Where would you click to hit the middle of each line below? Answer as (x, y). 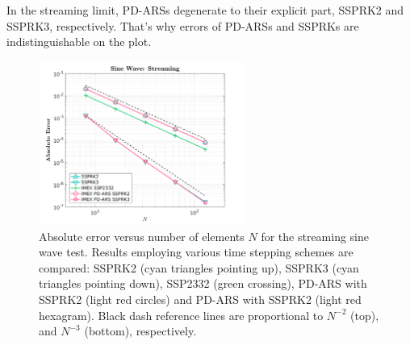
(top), (365, 315)
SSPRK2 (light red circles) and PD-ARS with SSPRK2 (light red (200, 299)
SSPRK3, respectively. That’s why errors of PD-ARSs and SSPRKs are (183, 25)
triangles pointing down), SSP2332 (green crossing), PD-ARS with (203, 283)
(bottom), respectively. (140, 331)
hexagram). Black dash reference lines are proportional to (181, 315)
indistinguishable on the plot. (79, 42)
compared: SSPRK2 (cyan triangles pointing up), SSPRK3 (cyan (199, 267)
